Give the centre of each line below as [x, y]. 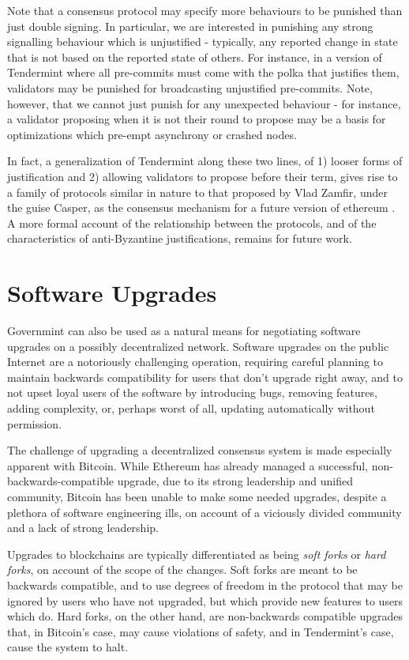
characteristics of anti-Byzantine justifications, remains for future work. [180, 238]
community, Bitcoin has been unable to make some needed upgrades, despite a [197, 496]
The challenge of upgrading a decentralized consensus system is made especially [200, 450]
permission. [35, 423]
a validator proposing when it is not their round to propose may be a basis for [197, 119]
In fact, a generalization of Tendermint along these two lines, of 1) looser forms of [205, 161]
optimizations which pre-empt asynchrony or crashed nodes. [152, 134]
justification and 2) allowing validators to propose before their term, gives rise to [203, 176]
